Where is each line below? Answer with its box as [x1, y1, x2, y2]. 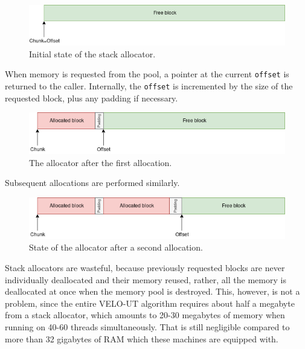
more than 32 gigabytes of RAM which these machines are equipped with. [5, 332, 278, 345]
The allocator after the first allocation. [29, 156, 172, 168]
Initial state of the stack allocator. [29, 47, 156, 60]
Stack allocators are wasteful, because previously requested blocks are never [5, 261, 285, 274]
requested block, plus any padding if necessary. [5, 91, 178, 104]
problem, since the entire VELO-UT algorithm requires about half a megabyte [5, 296, 295, 309]
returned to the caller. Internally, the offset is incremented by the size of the [5, 79, 293, 92]
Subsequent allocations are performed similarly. [5, 176, 180, 189]
